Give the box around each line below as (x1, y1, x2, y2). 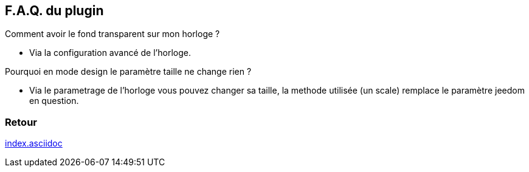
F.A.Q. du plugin (5, 3, 104, 18)
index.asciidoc (5, 138, 63, 149)
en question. (29, 95, 79, 106)
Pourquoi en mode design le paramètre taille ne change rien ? (5, 66, 252, 77)
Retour (5, 115, 37, 128)
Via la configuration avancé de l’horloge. (29, 47, 191, 58)
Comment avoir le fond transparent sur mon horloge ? (5, 29, 220, 40)
